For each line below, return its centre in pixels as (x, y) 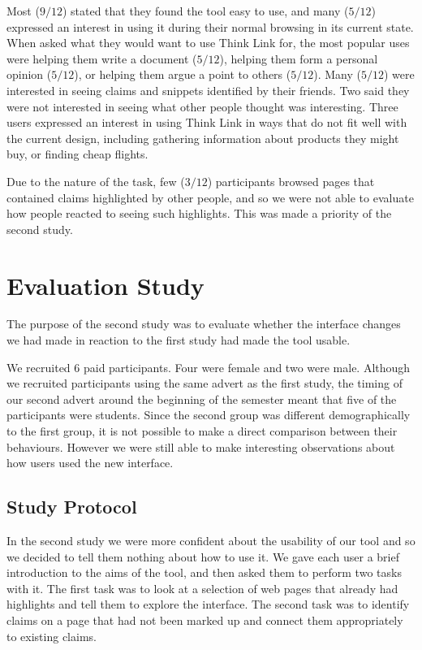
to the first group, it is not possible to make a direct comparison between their (202, 431)
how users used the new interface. (90, 463)
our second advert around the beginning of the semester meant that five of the (202, 399)
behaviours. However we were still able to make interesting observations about (201, 446)
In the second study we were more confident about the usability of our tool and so (211, 540)
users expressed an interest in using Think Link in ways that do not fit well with (207, 122)
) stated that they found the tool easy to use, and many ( (205, 11)
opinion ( (29, 74)
